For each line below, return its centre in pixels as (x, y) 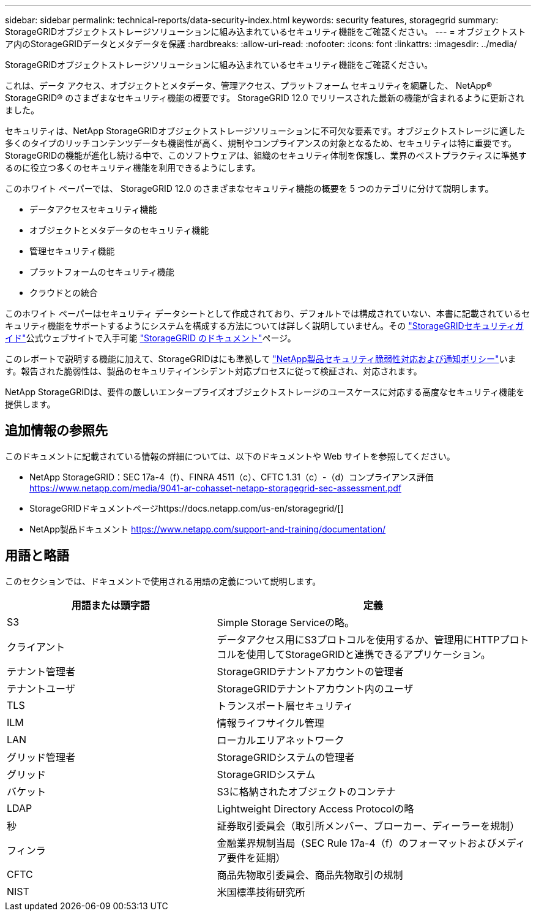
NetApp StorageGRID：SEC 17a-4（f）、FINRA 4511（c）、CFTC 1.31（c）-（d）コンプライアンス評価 (232, 477)
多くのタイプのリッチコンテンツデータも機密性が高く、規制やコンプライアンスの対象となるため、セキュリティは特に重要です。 (261, 143)
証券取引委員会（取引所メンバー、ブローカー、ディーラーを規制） (368, 826)
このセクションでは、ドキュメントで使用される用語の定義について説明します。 (163, 581)
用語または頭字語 (110, 605)
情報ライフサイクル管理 (270, 723)
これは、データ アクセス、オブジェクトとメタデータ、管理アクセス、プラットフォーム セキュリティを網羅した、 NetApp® (248, 85)
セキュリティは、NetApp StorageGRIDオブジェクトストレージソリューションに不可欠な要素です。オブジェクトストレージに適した (265, 131)
